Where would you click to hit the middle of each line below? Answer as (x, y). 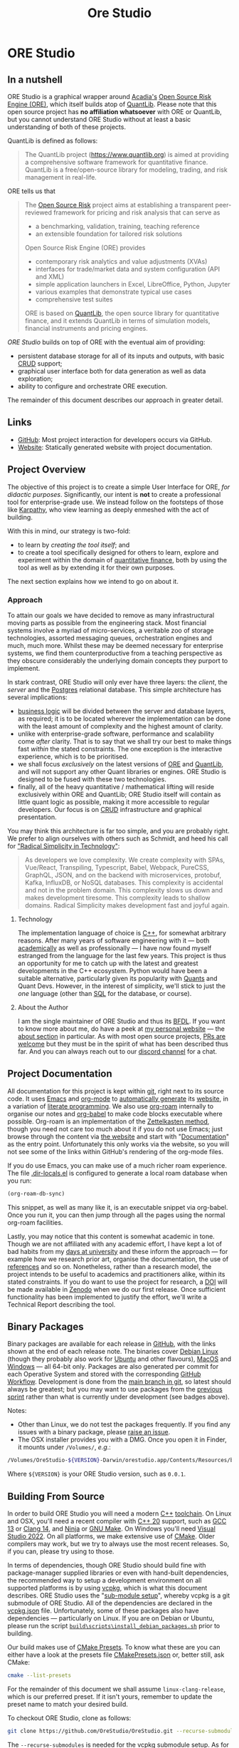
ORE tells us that (31, 191)
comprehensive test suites (74, 299)
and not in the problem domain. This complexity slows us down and (123, 890)
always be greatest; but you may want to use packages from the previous (115, 1389)
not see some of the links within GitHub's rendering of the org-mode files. (116, 1151)
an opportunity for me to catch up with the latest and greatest (108, 963)
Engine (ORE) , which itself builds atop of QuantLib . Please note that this (112, 104)
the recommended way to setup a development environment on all (105, 1580)
